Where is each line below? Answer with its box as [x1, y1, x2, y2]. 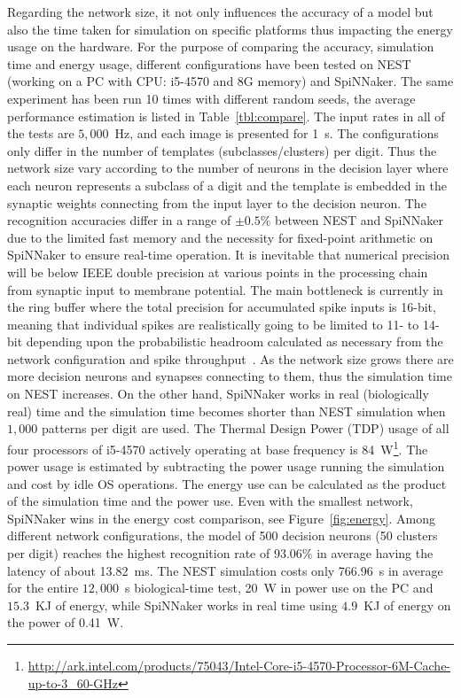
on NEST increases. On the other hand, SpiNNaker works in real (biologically [7, 384, 429, 403]
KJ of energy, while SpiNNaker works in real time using [35, 595, 338, 614]
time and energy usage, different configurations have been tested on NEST [7, 54, 411, 73]
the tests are [7, 124, 74, 143]
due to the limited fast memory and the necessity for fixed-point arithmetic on [7, 228, 434, 246]
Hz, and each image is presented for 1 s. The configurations [114, 124, 439, 143]
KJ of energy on [363, 595, 451, 614]
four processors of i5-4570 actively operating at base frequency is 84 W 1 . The [7, 437, 428, 458]
